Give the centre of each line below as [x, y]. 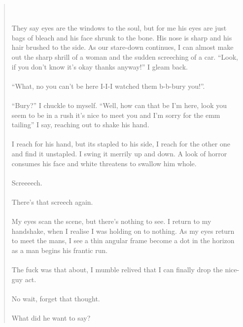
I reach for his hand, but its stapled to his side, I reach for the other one [121, 144]
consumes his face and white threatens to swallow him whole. [104, 163]
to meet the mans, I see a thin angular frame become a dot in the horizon [123, 240]
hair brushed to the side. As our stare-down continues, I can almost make [122, 47]
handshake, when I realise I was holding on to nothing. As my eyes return [123, 231]
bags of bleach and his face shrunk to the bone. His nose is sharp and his [122, 37]
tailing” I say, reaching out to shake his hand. [80, 125]
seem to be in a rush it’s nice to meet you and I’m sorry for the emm [116, 115]
